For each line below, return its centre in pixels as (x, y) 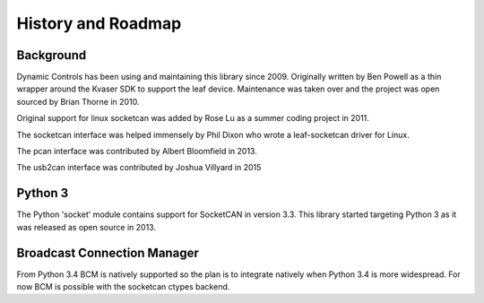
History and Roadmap (99, 23)
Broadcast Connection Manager (108, 252)
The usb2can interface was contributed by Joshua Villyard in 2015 (139, 168)
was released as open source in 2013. (86, 227)
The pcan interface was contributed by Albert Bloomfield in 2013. (137, 151)
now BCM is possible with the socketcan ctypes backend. (123, 286)
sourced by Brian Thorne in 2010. (78, 101)
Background (52, 55)
